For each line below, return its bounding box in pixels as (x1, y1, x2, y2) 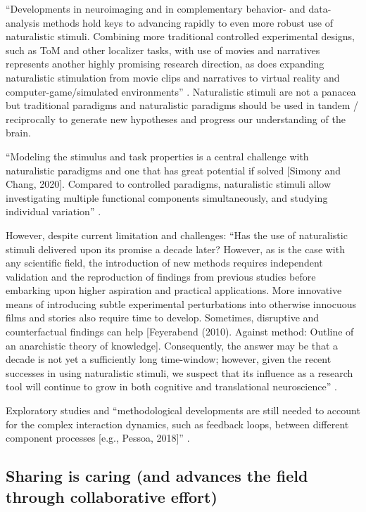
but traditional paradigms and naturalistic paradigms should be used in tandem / (6, 98, 359, 113)
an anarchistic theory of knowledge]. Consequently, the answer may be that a (6, 338, 339, 352)
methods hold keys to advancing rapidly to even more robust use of (42, 15, 333, 30)
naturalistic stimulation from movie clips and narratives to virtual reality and (6, 70, 340, 84)
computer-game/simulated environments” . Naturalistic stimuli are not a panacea (6, 84, 356, 98)
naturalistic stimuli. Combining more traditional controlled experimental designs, (6, 29, 355, 44)
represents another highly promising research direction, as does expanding (6, 56, 324, 71)
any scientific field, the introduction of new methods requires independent (6, 255, 323, 270)
